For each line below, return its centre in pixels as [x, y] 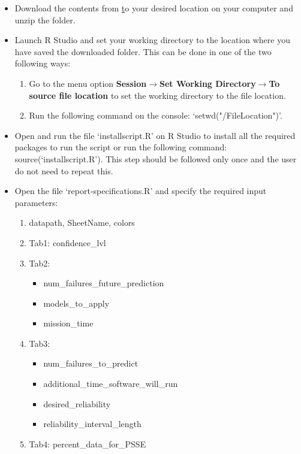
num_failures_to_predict [91, 363]
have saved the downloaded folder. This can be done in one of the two [143, 51]
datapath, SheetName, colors [82, 223]
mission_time [68, 323]
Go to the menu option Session [88, 83]
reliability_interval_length [92, 424]
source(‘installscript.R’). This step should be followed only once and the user [156, 158]
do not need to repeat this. [64, 170]
